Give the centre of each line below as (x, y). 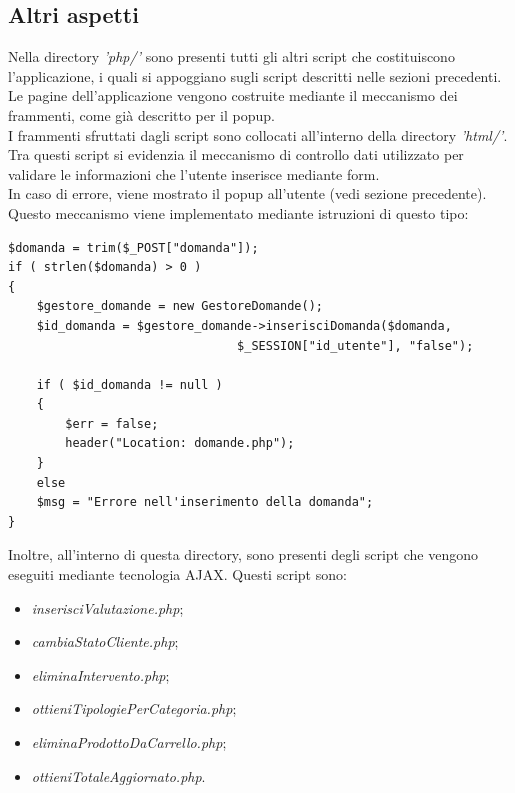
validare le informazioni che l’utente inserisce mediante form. (194, 173)
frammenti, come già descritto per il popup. (141, 114)
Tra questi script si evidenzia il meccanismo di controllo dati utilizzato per (236, 154)
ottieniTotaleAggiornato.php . (118, 775)
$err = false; (112, 423)
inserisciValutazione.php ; (107, 607)
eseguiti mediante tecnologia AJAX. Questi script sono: (177, 574)
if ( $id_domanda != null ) (129, 384)
